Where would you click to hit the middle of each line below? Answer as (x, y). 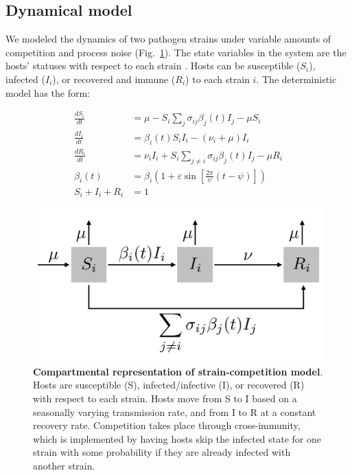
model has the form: (48, 92)
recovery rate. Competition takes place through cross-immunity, (167, 425)
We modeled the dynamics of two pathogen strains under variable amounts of (168, 39)
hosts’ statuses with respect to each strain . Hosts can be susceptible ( (153, 66)
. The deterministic (296, 79)
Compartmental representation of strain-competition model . (178, 371)
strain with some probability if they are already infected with (162, 452)
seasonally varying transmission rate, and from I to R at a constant (175, 412)
